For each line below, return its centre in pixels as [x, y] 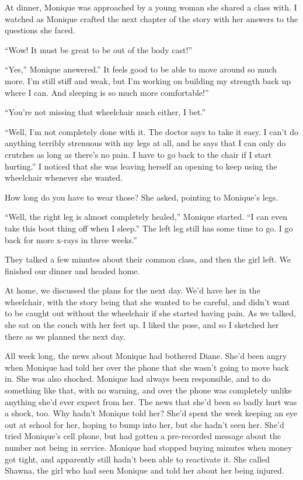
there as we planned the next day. [65, 336]
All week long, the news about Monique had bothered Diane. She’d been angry [146, 356]
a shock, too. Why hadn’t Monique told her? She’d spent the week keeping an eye [151, 413]
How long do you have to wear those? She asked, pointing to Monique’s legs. [142, 197]
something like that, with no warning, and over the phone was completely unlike [148, 390]
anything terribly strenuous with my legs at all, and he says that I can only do [145, 143]
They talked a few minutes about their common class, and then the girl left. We [148, 259]
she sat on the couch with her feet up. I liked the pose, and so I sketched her [142, 325]
